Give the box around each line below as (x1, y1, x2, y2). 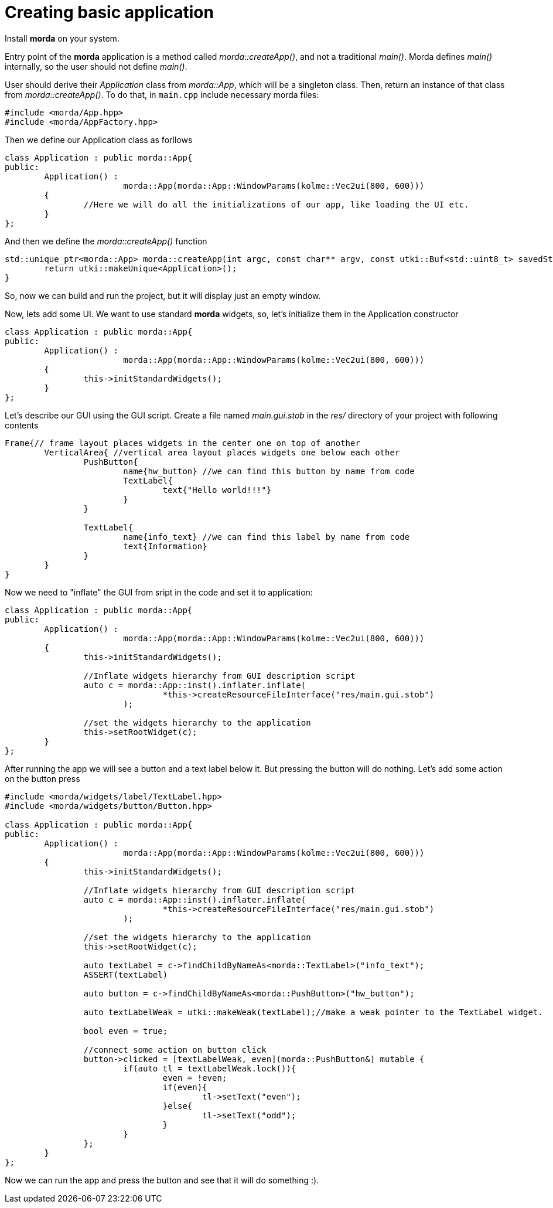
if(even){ (162, 1082, 207, 1092)
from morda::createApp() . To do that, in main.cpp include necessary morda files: (5, 89, 319, 100)
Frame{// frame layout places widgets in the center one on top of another (5, 438, 360, 448)
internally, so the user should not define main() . (5, 61, 187, 72)
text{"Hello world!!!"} (162, 485, 272, 495)
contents (5, 420, 39, 430)
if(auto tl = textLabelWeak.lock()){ (123, 1063, 296, 1073)
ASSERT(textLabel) (83, 969, 168, 979)
